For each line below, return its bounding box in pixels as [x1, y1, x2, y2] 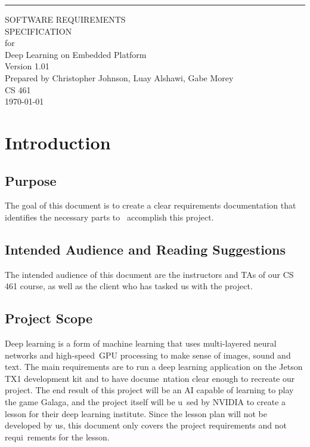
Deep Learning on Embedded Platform [5, 48, 147, 60]
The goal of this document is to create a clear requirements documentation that [5, 199, 296, 212]
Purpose [5, 171, 57, 189]
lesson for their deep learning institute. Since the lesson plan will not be [5, 407, 267, 420]
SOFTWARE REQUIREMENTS [5, 13, 126, 25]
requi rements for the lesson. [5, 430, 110, 443]
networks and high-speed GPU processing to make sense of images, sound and [5, 348, 291, 361]
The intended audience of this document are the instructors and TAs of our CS [5, 268, 294, 280]
